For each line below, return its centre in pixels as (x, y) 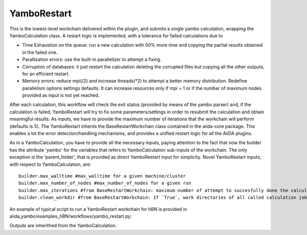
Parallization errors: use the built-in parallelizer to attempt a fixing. (92, 59)
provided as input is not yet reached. (61, 95)
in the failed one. (40, 52)
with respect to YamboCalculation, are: (50, 164)
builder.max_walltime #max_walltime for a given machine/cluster (102, 176)
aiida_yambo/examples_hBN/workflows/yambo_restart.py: (71, 216)
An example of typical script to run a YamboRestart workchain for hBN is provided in (98, 209)
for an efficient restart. (46, 74)
